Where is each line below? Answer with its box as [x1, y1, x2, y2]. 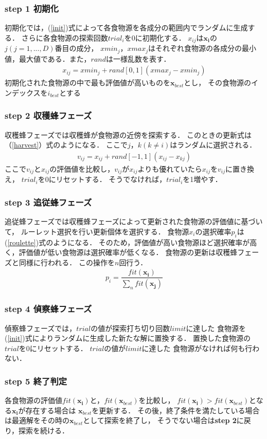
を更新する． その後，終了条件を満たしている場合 [92, 405, 260, 415]
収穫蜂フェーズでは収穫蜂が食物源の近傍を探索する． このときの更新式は [5, 129, 252, 140]
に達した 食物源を [186, 322, 246, 333]
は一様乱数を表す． [106, 53, 171, 64]
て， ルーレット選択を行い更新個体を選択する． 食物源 [5, 226, 189, 236]
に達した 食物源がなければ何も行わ [141, 342, 260, 353]
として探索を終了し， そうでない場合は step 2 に [83, 415, 244, 426]
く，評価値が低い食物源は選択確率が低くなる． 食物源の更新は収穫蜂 [5, 247, 238, 258]
